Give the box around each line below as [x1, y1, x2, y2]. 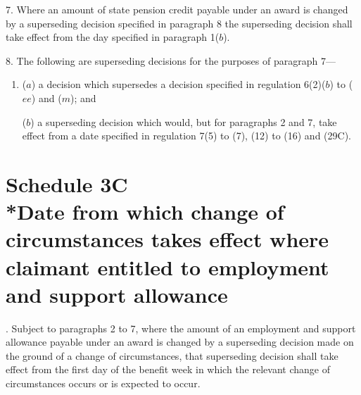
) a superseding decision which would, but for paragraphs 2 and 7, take [30, 114, 337, 129]
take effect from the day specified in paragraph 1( [6, 30, 220, 44]
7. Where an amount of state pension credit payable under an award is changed [6, 2, 348, 16]
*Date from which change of [6, 197, 284, 226]
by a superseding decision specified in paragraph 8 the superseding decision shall [6, 15, 353, 30]
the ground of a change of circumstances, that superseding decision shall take [6, 348, 338, 363]
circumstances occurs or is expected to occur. [6, 376, 201, 390]
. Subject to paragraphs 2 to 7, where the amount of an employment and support [6, 320, 356, 335]
